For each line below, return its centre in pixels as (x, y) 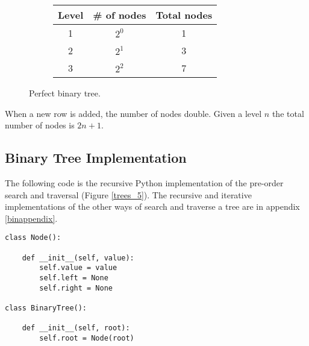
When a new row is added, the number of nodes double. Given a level (133, 113)
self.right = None (76, 288)
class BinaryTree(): (46, 308)
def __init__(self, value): (78, 258)
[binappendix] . (31, 218)
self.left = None (74, 278)
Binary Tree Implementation (96, 158)
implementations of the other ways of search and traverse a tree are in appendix (152, 206)
